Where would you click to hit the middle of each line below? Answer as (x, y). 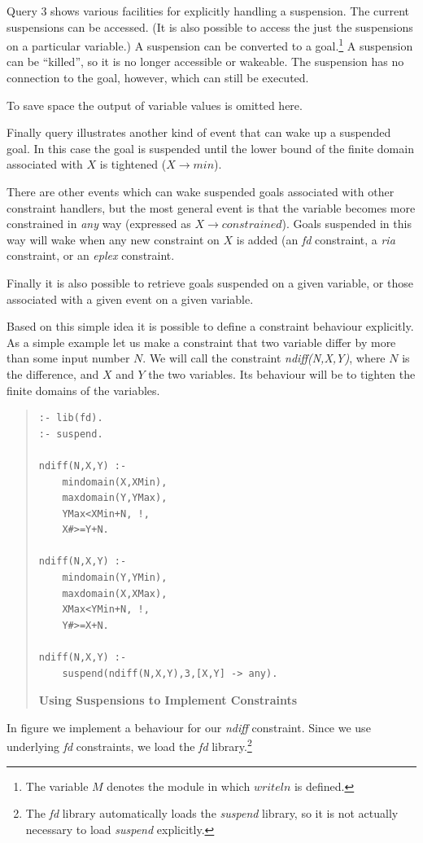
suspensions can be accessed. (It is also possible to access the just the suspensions (210, 26)
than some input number (68, 358)
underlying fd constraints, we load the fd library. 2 (129, 745)
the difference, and (53, 373)
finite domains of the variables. (83, 390)
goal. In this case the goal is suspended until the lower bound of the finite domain (210, 148)
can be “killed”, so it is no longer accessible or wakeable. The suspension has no (205, 61)
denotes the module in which (179, 786)
